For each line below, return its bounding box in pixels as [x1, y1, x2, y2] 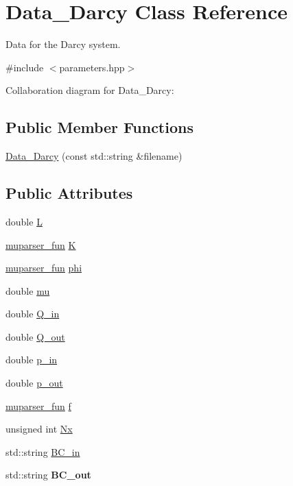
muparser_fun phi [5, 260, 82, 275]
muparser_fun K [5, 237, 76, 252]
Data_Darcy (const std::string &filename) [5, 149, 183, 163]
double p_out [5, 376, 63, 390]
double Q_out [5, 329, 65, 343]
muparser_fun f [5, 398, 71, 413]
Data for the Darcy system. [5, 37, 121, 51]
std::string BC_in [5, 444, 80, 459]
